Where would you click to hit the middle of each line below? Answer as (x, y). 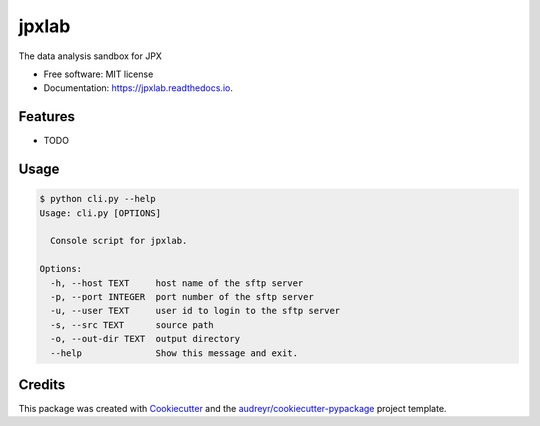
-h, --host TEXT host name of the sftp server (177, 283)
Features (46, 116)
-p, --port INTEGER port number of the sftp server (182, 296)
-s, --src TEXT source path (132, 324)
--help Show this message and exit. (174, 353)
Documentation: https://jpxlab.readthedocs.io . (138, 88)
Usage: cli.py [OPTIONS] (100, 213)
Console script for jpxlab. (119, 241)
